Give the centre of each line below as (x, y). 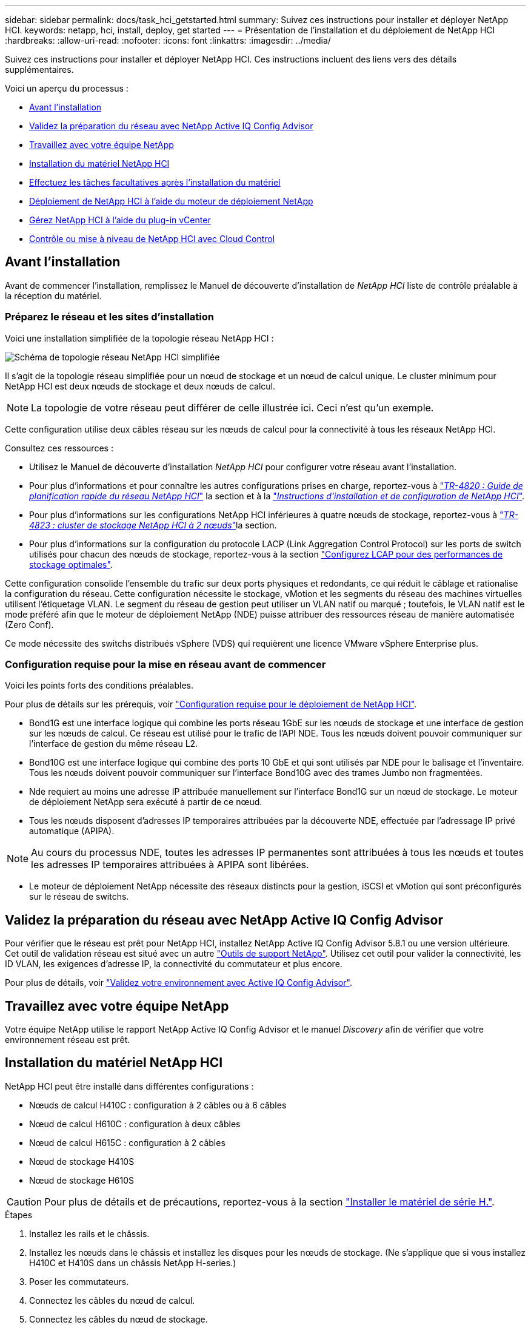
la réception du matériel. (53, 295)
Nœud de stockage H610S (82, 1180)
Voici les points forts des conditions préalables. (99, 686)
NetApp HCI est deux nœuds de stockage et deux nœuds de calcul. (140, 386)
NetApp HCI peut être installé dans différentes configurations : (129, 1086)
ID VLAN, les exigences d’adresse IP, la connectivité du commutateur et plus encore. (174, 964)
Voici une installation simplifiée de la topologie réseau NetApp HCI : (139, 338)
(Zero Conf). (29, 624)
